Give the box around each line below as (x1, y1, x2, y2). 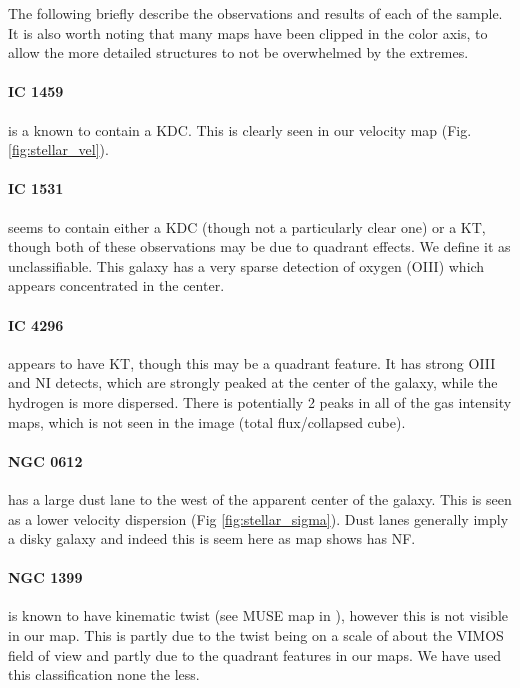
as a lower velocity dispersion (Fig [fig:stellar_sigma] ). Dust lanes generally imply (8, 508, 509, 529)
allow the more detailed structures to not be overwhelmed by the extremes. (8, 42, 469, 63)
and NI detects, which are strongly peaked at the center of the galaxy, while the (8, 372, 498, 393)
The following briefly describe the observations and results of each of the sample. (8, 3, 503, 23)
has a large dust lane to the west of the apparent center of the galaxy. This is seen (8, 488, 512, 509)
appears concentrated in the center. (8, 275, 225, 296)
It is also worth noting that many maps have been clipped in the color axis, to (8, 22, 488, 43)
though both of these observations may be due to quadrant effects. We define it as (8, 236, 511, 257)
